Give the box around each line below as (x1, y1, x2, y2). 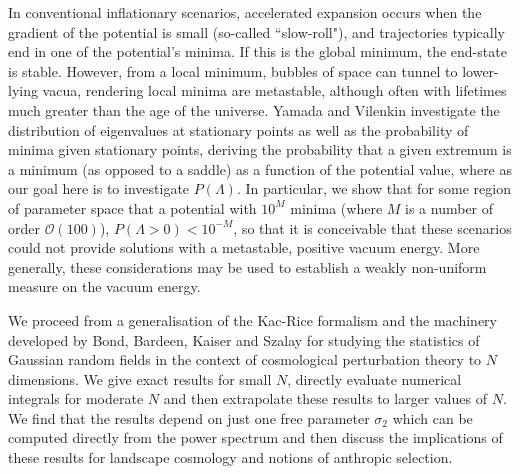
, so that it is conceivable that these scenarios (233, 217, 512, 238)
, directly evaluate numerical (287, 368, 462, 389)
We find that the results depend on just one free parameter (8, 407, 370, 428)
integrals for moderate (8, 388, 144, 409)
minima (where (290, 197, 383, 218)
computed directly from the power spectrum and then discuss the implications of (8, 427, 503, 448)
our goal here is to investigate (8, 178, 190, 199)
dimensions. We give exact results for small (8, 368, 272, 389)
